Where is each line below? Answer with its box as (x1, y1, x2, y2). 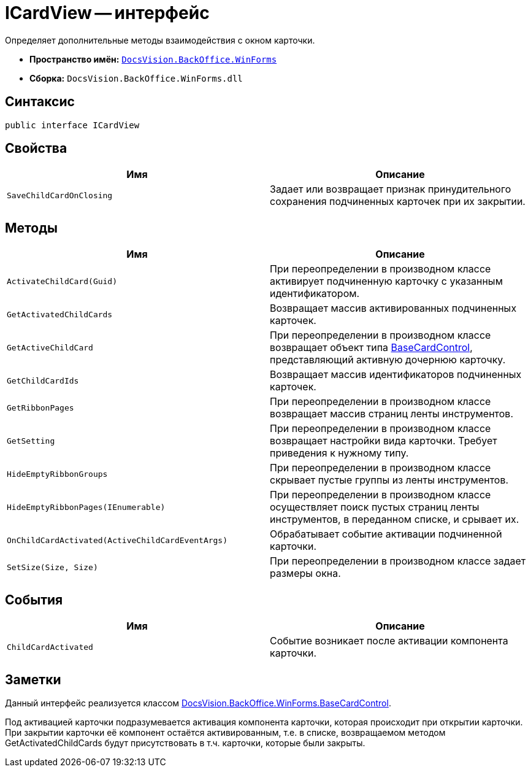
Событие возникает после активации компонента (270, 635, 508, 647)
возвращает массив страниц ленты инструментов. (270, 407, 513, 420)
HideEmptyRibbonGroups (7, 469, 108, 479)
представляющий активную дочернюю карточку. (270, 353, 506, 366)
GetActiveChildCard (7, 342, 93, 352)
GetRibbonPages (7, 403, 74, 412)
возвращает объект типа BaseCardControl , (270, 341, 473, 354)
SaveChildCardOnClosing (7, 190, 113, 200)
